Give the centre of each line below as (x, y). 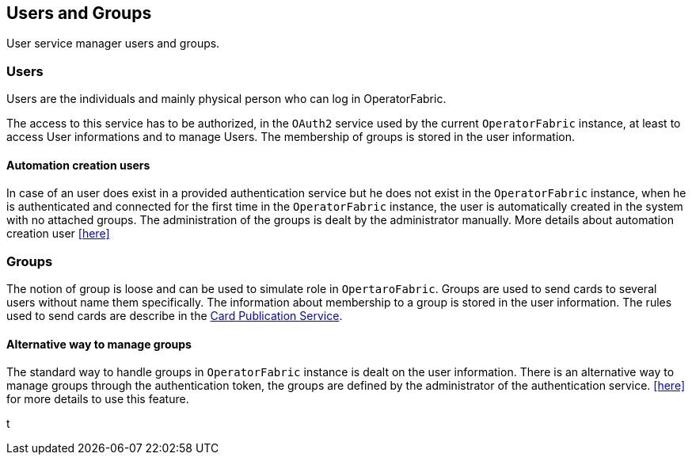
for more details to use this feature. (98, 399)
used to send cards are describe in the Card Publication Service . (175, 316)
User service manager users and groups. (113, 44)
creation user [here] (58, 234)
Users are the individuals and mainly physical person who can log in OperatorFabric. (226, 99)
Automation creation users (78, 165)
